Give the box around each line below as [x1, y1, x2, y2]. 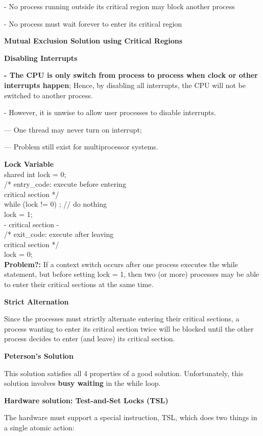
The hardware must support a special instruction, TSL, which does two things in [4, 412, 257, 423]
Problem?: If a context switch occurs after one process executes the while [4, 258, 238, 269]
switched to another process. [4, 90, 93, 100]
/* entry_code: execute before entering [4, 179, 126, 189]
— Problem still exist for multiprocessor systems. [4, 141, 158, 152]
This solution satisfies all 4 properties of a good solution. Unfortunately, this [4, 367, 244, 378]
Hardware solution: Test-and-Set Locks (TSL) [4, 395, 169, 405]
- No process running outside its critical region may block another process [4, 1, 235, 11]
